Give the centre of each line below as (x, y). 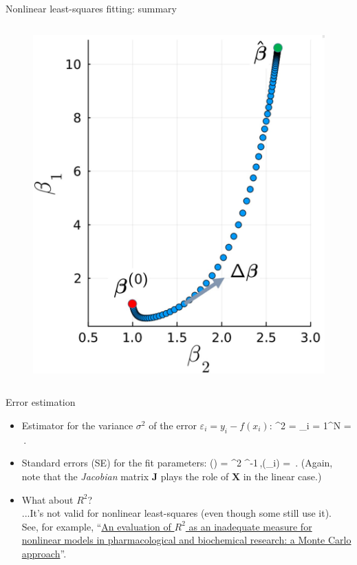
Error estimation (41, 402)
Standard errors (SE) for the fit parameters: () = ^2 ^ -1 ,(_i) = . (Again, (177, 463)
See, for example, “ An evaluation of (96, 526)
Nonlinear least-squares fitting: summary (91, 8)
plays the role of (195, 476)
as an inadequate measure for (250, 526)
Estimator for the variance (77, 425)
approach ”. (44, 553)
